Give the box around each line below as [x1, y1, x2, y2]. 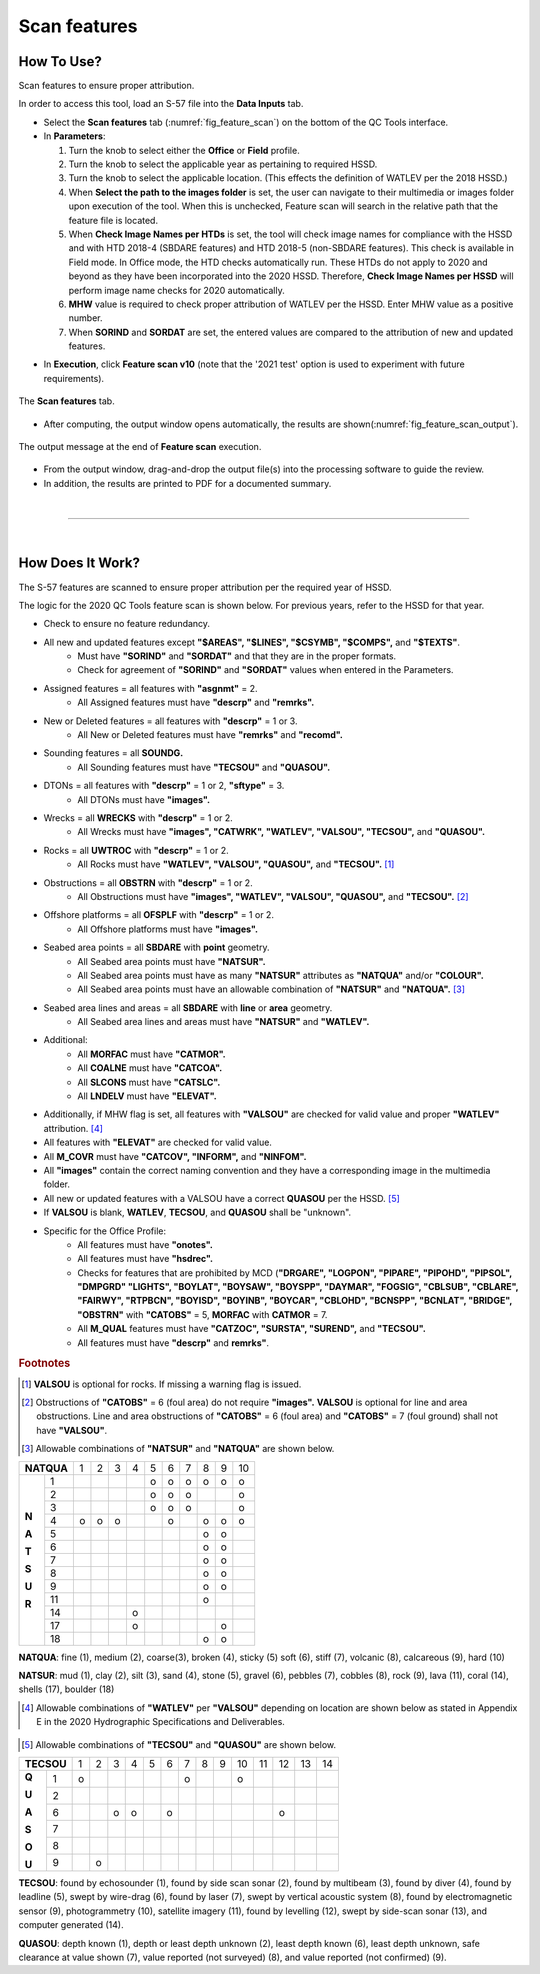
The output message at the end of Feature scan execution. [18, 441, 262, 453]
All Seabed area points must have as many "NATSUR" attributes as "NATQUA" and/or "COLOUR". [77, 969, 484, 981]
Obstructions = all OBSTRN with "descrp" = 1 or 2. [43, 876, 254, 889]
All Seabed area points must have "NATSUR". [77, 955, 266, 967]
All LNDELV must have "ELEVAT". [77, 1090, 217, 1102]
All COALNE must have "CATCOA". [77, 1062, 223, 1074]
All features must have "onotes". [77, 1238, 214, 1250]
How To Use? [18, 53, 102, 70]
